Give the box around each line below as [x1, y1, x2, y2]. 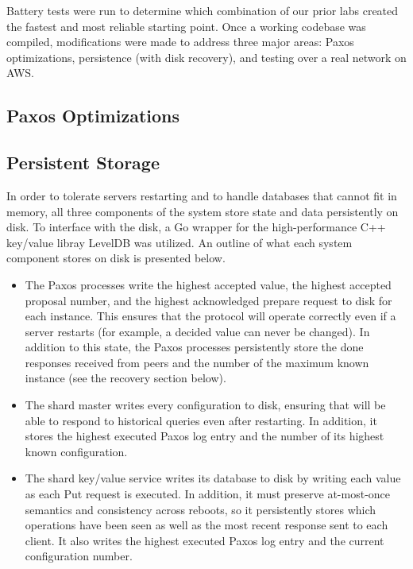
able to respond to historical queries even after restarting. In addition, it [25, 412, 377, 428]
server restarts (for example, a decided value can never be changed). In [25, 323, 370, 339]
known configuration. [25, 443, 128, 459]
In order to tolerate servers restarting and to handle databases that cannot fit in [6, 187, 397, 203]
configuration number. [25, 548, 133, 564]
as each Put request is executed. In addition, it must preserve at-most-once [25, 486, 391, 502]
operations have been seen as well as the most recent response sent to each [25, 517, 388, 533]
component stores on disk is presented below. [6, 250, 226, 266]
